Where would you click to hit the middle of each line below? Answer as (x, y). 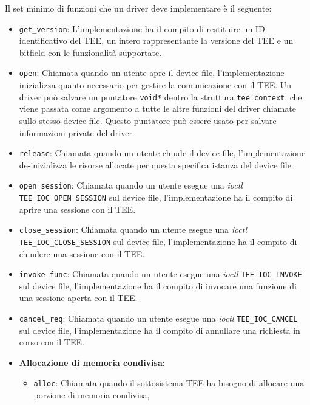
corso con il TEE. (52, 342)
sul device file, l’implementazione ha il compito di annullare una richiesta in (160, 330)
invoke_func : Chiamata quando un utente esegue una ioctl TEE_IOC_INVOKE (160, 274)
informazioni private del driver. (77, 132)
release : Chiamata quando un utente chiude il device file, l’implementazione (162, 153)
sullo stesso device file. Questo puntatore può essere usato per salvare (148, 120)
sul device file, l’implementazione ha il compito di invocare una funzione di (158, 286)
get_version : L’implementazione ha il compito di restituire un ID (142, 28)
